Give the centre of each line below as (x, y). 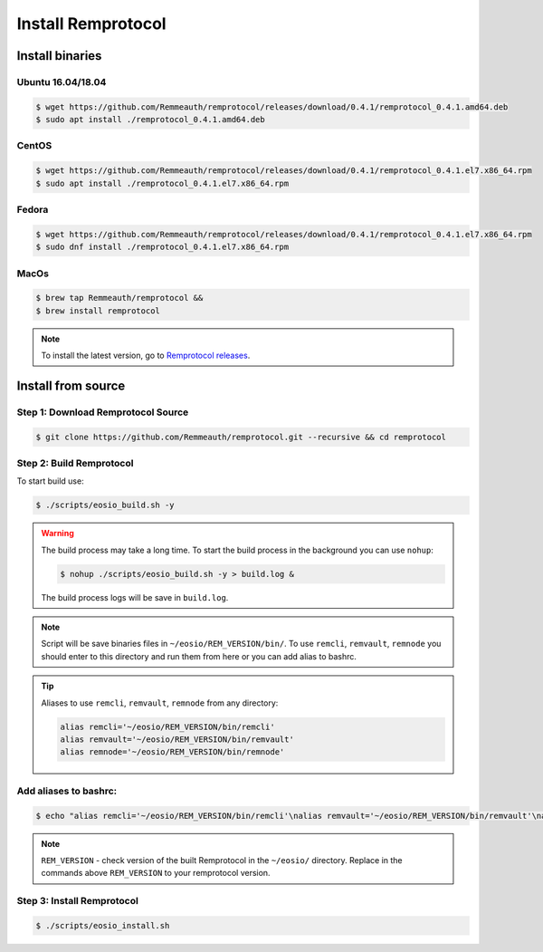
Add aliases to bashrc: (67, 791)
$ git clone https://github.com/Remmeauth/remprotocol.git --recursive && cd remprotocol (241, 437)
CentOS (34, 146)
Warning (57, 534)
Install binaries (59, 56)
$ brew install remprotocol (98, 311)
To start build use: (51, 481)
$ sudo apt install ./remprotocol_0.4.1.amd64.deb (151, 120)
